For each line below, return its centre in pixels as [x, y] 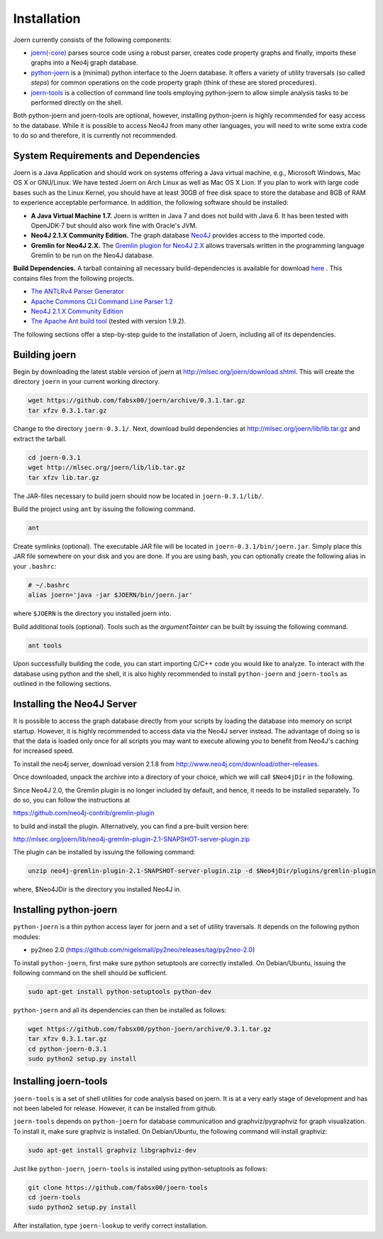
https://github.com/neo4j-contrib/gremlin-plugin [84, 813]
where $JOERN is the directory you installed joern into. [92, 613]
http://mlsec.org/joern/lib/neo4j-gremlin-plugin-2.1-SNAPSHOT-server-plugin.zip [132, 840]
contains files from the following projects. [74, 278]
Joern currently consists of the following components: [92, 40]
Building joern [45, 354]
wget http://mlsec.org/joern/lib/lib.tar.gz [107, 468]
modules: [27, 937]
